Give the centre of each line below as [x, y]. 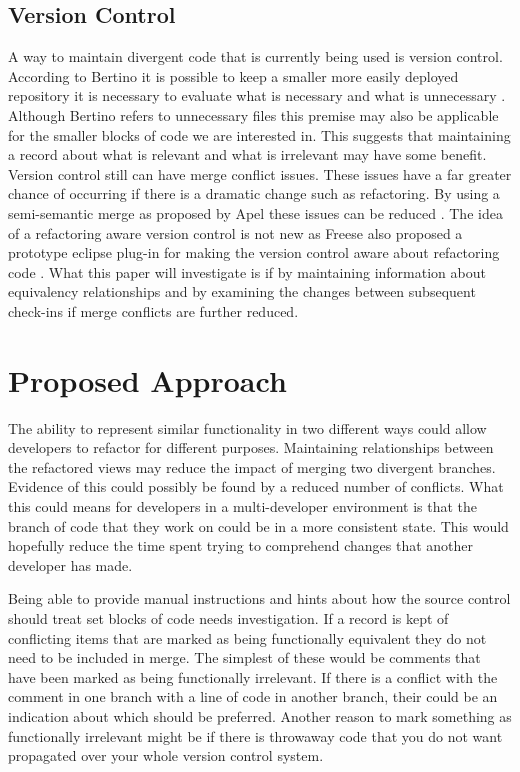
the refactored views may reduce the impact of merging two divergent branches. [252, 466]
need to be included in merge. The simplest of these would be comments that [244, 657]
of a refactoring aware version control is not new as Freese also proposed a [235, 232]
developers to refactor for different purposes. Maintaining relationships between [251, 447]
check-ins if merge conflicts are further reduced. [153, 310]
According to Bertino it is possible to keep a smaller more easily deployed [233, 75]
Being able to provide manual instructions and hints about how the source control [259, 598]
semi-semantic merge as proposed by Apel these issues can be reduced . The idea [255, 212]
